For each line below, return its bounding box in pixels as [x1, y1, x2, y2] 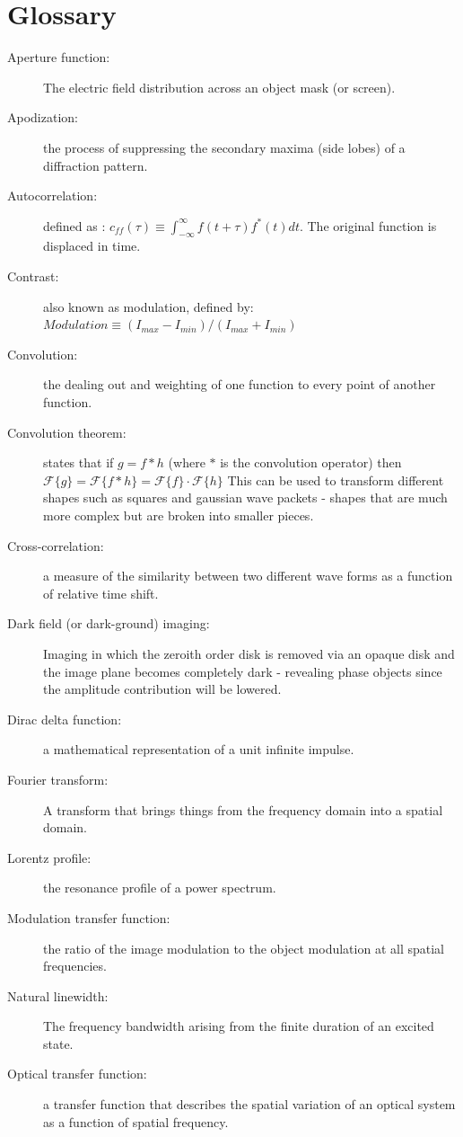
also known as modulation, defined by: [43, 297, 254, 315]
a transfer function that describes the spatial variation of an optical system [43, 1095, 456, 1114]
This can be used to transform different [227, 470, 444, 489]
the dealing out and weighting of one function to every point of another [43, 375, 436, 394]
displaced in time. [43, 236, 141, 255]
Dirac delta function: [7, 709, 122, 728]
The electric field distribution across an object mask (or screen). [43, 77, 396, 96]
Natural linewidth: [7, 986, 109, 1005]
